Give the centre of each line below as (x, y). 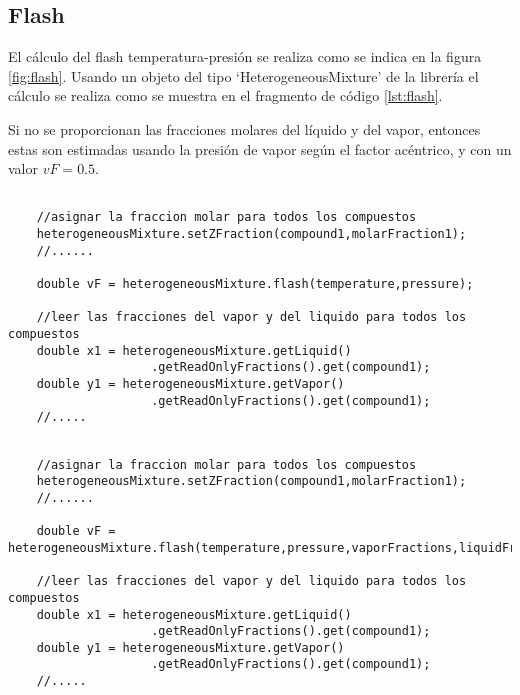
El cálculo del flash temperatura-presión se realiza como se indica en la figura (245, 56)
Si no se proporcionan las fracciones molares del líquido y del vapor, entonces (244, 128)
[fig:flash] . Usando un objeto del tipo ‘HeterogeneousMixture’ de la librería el (243, 75)
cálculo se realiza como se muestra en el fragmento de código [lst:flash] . (225, 95)
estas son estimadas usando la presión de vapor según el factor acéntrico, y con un (260, 148)
